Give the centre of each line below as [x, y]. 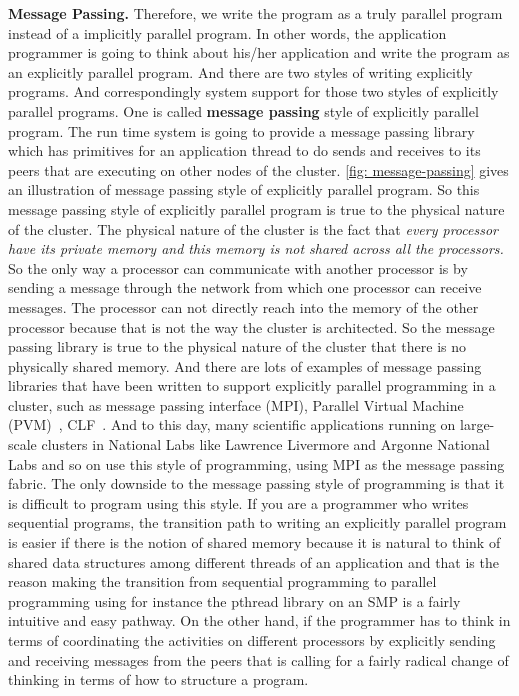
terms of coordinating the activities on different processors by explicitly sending [252, 640]
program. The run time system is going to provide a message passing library [241, 130]
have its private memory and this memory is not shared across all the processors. [256, 248]
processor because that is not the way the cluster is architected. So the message [251, 326]
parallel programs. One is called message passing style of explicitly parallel [243, 110]
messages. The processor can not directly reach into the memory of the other [243, 306]
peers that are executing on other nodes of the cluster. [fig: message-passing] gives [258, 169]
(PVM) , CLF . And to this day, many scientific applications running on [232, 424]
